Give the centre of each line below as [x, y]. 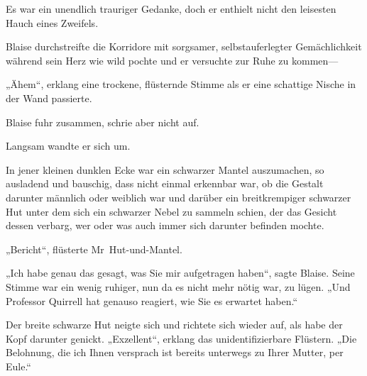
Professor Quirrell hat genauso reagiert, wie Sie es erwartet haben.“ [152, 300]
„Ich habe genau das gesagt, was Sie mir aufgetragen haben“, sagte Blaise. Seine [180, 273]
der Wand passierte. [49, 98]
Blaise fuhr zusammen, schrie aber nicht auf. [103, 122]
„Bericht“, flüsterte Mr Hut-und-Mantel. [94, 249]
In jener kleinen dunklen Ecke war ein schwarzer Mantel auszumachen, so [165, 169]
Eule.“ [18, 366]
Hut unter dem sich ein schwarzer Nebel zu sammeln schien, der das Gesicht [171, 211]
